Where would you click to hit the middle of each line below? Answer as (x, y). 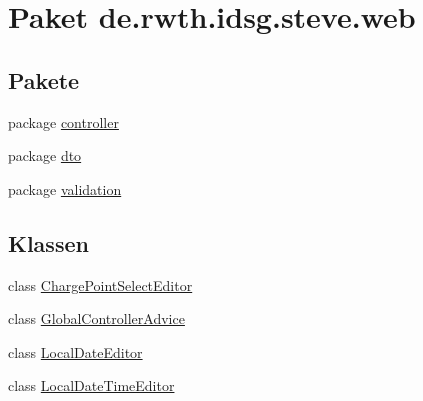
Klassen (48, 242)
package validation (65, 188)
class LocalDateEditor (75, 351)
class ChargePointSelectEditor (100, 284)
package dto (45, 155)
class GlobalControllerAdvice (96, 318)
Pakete (44, 79)
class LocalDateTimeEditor (91, 385)
